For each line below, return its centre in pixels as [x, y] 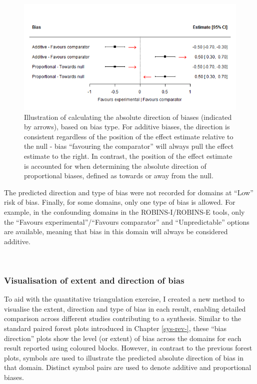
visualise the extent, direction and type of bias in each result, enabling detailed [125, 308]
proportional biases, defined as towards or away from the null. [119, 176]
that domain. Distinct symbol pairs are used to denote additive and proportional [128, 367]
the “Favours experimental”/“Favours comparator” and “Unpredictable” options [127, 221]
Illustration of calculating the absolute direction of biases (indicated [128, 117]
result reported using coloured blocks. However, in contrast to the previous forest [128, 348]
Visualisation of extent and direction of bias [94, 280]
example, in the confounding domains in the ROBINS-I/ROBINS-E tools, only [124, 211]
